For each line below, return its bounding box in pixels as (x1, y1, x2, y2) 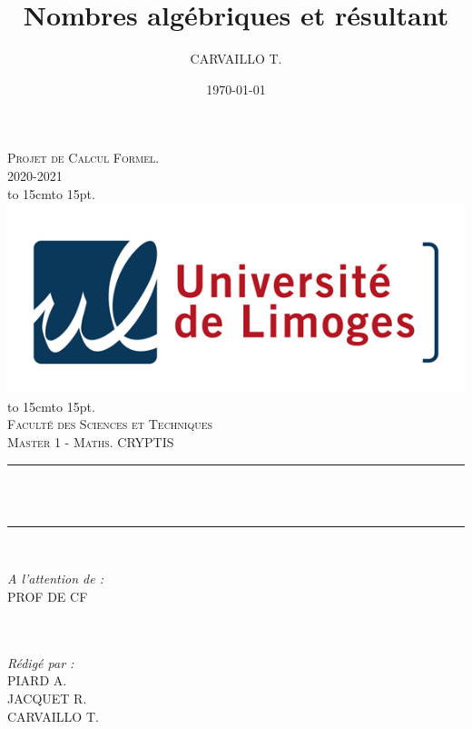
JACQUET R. (7, 688, 87, 707)
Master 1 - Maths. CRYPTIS (7, 433, 174, 452)
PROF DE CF (7, 586, 88, 605)
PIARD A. (7, 671, 67, 690)
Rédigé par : (7, 653, 74, 672)
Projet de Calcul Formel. (7, 148, 160, 167)
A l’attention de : (7, 569, 103, 588)
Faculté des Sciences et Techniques (7, 414, 213, 434)
